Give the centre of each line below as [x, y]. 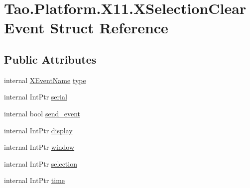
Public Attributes [50, 59]
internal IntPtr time [35, 180]
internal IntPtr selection [41, 163]
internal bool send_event [42, 113]
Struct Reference [109, 28]
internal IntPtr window [39, 147]
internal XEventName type [45, 80]
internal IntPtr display [38, 130]
